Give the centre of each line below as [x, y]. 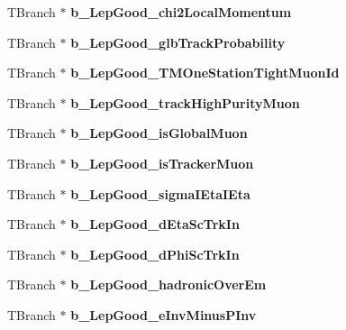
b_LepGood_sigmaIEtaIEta [160, 193]
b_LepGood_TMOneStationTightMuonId [205, 73]
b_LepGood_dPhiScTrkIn [155, 254]
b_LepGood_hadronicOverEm [168, 284]
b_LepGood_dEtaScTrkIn [155, 224]
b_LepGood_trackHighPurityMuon [185, 102]
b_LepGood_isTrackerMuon [162, 163]
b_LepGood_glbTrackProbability [178, 42]
